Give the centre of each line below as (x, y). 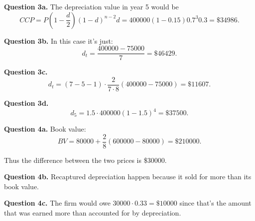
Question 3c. (26, 72)
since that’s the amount (215, 203)
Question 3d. (26, 103)
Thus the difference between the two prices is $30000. (85, 160)
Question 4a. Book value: (45, 129)
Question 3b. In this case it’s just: (59, 40)
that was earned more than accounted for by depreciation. (93, 213)
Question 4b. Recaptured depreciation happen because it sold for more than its (128, 177)
